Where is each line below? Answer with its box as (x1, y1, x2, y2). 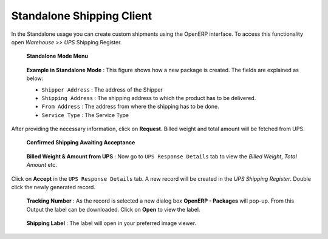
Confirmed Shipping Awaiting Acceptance (26, 139, 135, 146)
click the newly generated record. (11, 184, 95, 191)
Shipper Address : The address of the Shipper (41, 86, 163, 93)
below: (26, 75, 44, 82)
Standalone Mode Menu (26, 52, 88, 60)
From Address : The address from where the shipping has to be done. (41, 103, 219, 110)
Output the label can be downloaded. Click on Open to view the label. (26, 206, 200, 213)
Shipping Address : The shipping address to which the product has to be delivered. (41, 94, 256, 101)
